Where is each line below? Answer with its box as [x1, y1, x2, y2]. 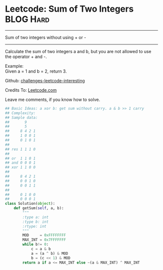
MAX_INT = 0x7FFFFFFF [22, 237, 66, 242]
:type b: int [22, 219, 49, 224]
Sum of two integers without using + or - [5, 34, 86, 40]
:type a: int [22, 214, 49, 220]
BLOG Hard [5, 14, 50, 25]
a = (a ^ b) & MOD [31, 251, 68, 256]
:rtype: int [22, 224, 47, 229]
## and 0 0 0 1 [5, 160, 36, 165]
